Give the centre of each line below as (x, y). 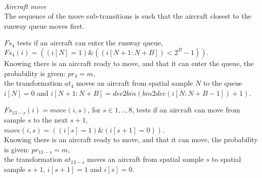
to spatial (226, 159)
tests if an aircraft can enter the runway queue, (90, 43)
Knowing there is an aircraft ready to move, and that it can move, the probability (131, 139)
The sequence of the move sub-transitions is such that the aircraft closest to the (128, 16)
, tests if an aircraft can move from (186, 110)
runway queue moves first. (44, 25)
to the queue (223, 83)
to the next (51, 119)
